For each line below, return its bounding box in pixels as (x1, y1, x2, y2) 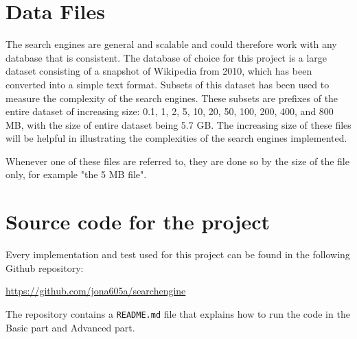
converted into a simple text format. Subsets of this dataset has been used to (5, 77, 330, 91)
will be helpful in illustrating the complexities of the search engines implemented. (5, 131, 347, 145)
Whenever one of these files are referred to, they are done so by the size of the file (5, 153, 349, 168)
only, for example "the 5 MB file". (5, 167, 147, 181)
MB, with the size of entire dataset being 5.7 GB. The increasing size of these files (5, 117, 352, 131)
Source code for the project (5, 208, 270, 236)
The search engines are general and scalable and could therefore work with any (5, 37, 337, 51)
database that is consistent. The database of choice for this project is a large (5, 50, 327, 64)
